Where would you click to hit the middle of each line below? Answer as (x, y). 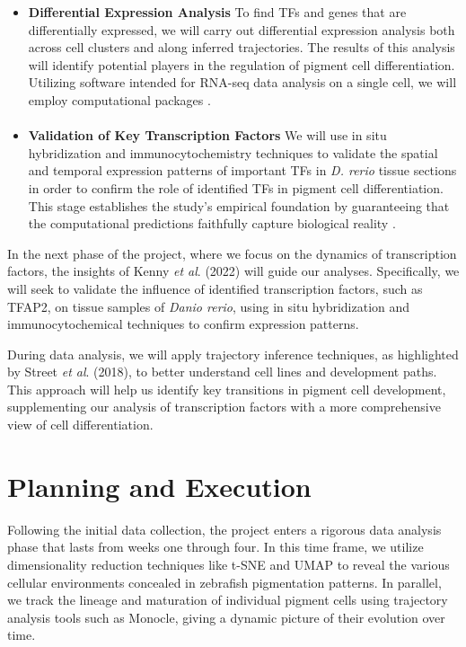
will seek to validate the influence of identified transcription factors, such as (215, 288)
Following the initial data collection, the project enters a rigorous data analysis (224, 529)
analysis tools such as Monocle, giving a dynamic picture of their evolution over (226, 617)
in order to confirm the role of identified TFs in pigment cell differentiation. (236, 187)
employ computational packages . (119, 99)
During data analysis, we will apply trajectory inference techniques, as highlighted (233, 354)
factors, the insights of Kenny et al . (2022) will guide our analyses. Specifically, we (233, 271)
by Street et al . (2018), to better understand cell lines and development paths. (222, 372)
